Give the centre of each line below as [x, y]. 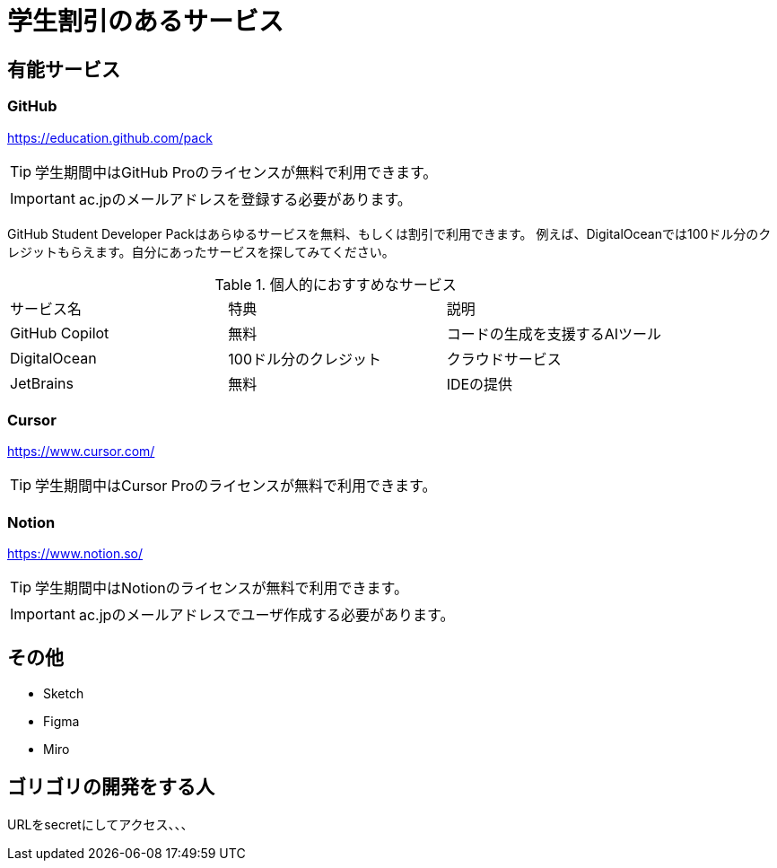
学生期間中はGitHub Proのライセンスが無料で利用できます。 [236, 172]
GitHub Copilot [60, 333]
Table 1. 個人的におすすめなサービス [336, 284]
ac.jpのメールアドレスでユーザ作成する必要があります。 [266, 615]
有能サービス [64, 69]
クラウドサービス [504, 359]
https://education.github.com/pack [110, 137]
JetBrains [42, 383]
